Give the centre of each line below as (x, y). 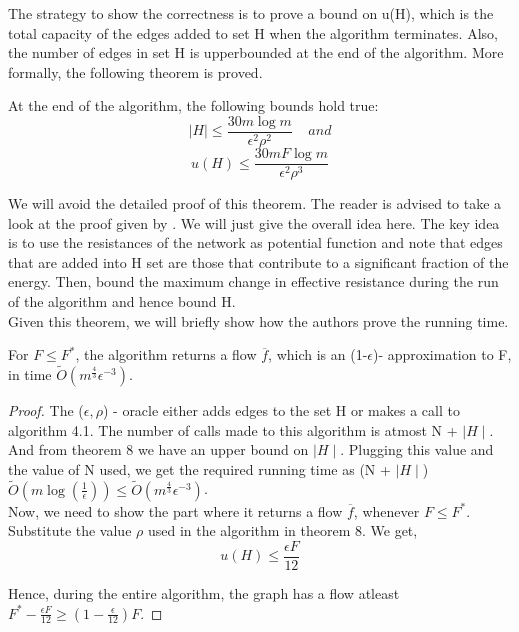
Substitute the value (70, 530)
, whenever (386, 510)
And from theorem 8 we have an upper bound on (158, 449)
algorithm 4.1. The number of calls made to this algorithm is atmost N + (233, 429)
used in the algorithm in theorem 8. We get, (282, 530)
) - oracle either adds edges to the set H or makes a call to (281, 410)
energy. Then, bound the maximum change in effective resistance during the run (253, 281)
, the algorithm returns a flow (166, 354)
